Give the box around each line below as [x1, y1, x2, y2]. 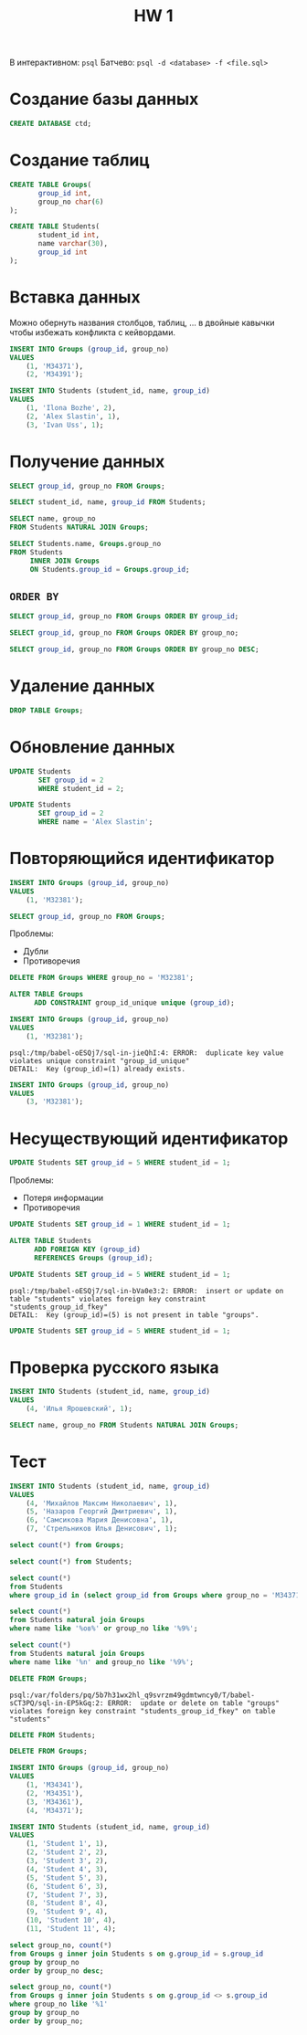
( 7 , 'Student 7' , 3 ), [26, 1890, 108, 1900]
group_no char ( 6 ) [37, 197, 104, 206]
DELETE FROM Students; [9, 1730, 96, 1740]
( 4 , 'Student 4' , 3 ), [26, 1864, 108, 1873]
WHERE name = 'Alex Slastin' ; [37, 817, 153, 827]
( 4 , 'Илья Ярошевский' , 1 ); [26, 1404, 132, 1414]
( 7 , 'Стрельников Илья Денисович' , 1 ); [26, 1524, 178, 1534]
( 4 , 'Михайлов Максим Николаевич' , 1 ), [26, 1499, 178, 1508]
